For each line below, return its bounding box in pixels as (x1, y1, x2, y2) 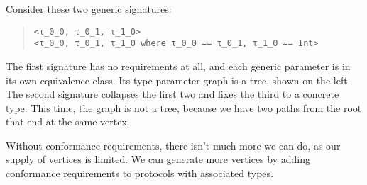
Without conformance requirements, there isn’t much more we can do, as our (6, 138, 341, 152)
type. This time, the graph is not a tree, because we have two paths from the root (6, 100, 362, 115)
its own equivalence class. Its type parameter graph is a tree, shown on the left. (6, 72, 351, 87)
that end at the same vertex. (6, 114, 130, 129)
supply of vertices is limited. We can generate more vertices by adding (6, 152, 310, 167)
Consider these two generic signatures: (6, 1, 172, 16)
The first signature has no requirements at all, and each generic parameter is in (6, 58, 351, 73)
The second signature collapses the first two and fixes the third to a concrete (6, 86, 339, 101)
